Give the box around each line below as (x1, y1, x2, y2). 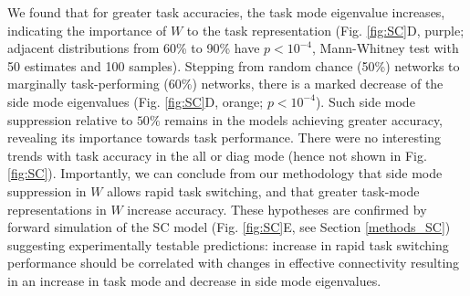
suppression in (7, 181, 87, 200)
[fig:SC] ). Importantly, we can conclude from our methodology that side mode (7, 164, 443, 183)
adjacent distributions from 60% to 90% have (7, 38, 260, 58)
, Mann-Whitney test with (312, 38, 459, 58)
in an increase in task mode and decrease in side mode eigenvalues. (7, 270, 381, 290)
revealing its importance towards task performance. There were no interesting (7, 128, 442, 147)
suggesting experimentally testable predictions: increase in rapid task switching (7, 235, 449, 254)
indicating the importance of (7, 20, 167, 39)
